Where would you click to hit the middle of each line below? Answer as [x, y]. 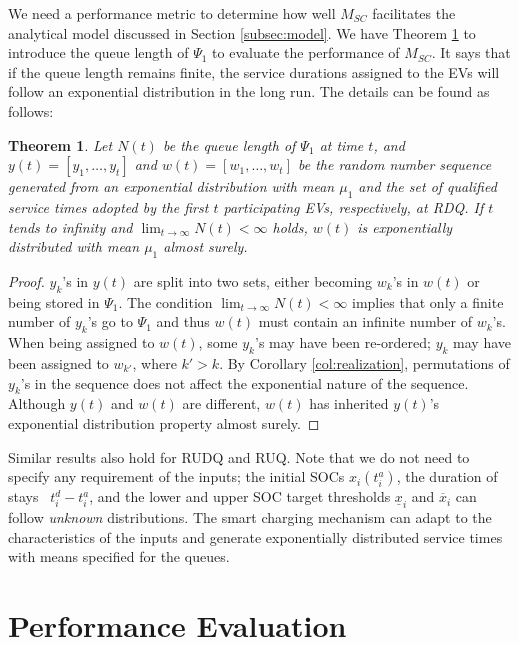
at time [341, 144]
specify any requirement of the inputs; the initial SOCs [176, 476]
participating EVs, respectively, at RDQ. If [353, 206]
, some [218, 342]
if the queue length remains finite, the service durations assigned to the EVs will [254, 71]
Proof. [26, 280]
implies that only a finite [427, 301]
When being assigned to [81, 342]
